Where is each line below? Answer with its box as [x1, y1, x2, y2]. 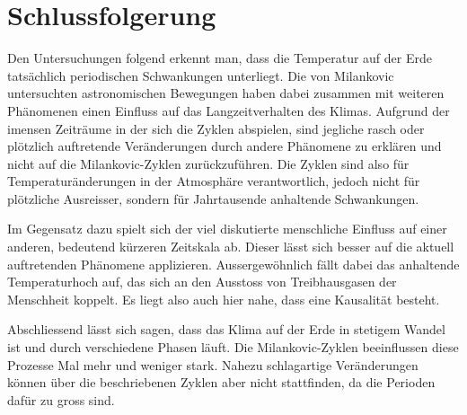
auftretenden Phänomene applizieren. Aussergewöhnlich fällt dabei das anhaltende [7, 254, 460, 273]
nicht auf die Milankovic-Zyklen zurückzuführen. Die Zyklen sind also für [7, 154, 410, 172]
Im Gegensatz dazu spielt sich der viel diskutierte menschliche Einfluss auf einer [7, 219, 447, 238]
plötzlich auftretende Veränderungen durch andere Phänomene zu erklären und [7, 137, 442, 155]
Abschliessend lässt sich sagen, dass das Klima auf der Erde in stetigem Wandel [7, 320, 445, 339]
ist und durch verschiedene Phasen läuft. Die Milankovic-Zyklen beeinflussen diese [7, 338, 459, 357]
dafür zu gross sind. [7, 390, 115, 409]
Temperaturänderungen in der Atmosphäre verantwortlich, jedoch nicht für [7, 172, 420, 190]
